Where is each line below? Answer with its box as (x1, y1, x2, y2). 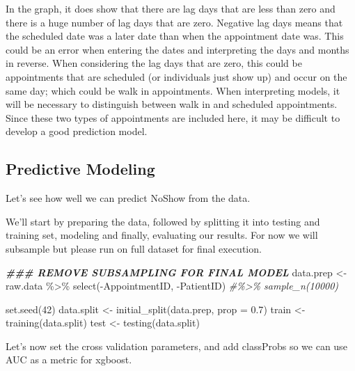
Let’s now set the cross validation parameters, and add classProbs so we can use (6, 338, 347, 353)
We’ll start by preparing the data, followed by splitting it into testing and (6, 214, 320, 228)
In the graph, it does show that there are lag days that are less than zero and (6, 1, 336, 15)
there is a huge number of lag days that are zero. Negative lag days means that (6, 15, 343, 29)
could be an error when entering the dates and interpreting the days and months (6, 42, 349, 56)
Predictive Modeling (6, 158, 155, 180)
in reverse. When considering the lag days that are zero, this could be (6, 56, 302, 70)
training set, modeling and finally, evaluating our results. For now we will (6, 228, 318, 242)
